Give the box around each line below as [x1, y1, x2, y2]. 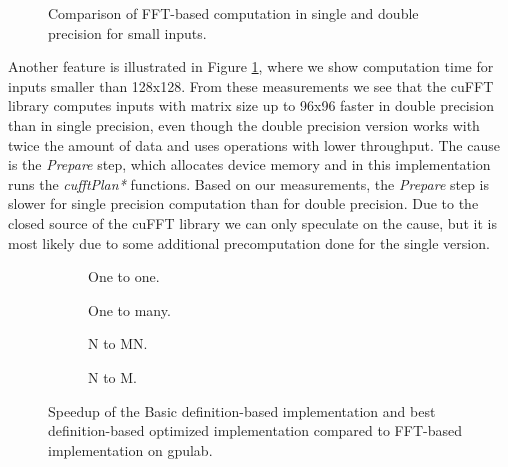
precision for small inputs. [48, 22, 207, 43]
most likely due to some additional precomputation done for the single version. [8, 232, 490, 253]
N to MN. [88, 333, 148, 354]
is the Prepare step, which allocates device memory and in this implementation [8, 154, 491, 175]
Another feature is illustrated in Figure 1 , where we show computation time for [8, 56, 494, 77]
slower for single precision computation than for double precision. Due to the [8, 193, 479, 214]
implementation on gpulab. [48, 439, 213, 460]
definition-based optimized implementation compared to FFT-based [48, 420, 462, 441]
